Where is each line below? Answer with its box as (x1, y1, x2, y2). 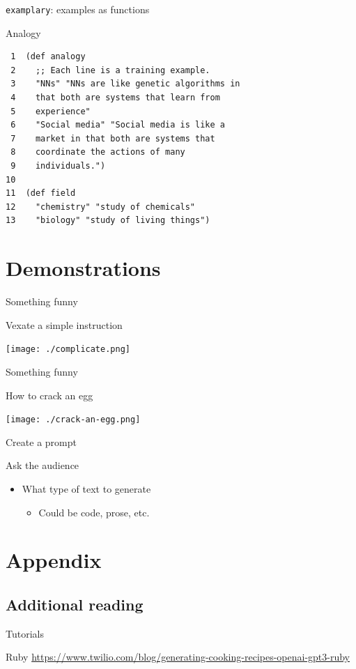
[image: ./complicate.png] (6, 344, 130, 355)
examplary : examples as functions (6, 2, 150, 16)
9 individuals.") (10, 161, 106, 171)
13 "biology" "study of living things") (6, 215, 210, 226)
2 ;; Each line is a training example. (10, 65, 210, 75)
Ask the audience (6, 458, 79, 472)
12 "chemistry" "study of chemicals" (6, 201, 196, 212)
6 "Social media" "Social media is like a (10, 120, 225, 130)
